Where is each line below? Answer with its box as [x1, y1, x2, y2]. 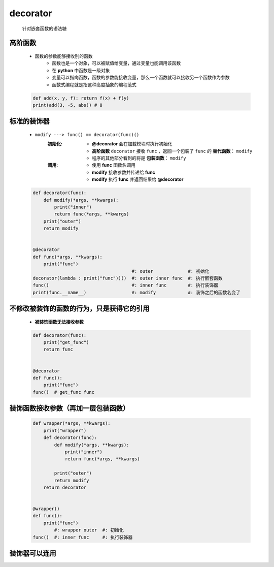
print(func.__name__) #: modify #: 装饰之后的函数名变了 [32, 290, 241, 295]
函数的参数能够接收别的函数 [35, 53, 93, 59]
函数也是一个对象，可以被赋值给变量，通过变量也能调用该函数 [52, 60, 181, 66]
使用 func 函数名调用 [92, 162, 136, 168]
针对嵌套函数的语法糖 [22, 25, 67, 31]
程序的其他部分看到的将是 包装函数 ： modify [92, 155, 186, 161]
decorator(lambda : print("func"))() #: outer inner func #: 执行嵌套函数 [32, 275, 223, 281]
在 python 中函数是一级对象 [52, 67, 110, 73]
